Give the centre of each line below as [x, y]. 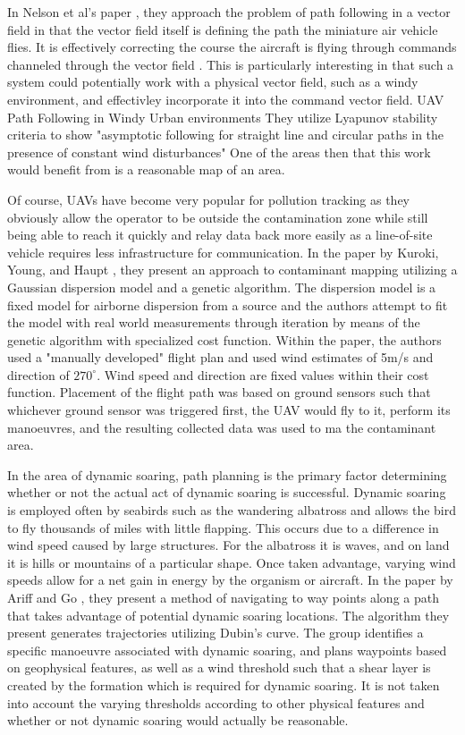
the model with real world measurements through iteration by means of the [214, 322]
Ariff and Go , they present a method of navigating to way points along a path [223, 597]
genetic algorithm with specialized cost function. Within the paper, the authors [224, 339]
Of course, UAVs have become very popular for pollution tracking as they [209, 199]
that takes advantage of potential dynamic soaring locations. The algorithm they [228, 615]
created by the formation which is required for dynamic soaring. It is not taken [224, 684]
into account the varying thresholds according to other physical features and [216, 702]
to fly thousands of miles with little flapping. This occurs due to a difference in [223, 527]
